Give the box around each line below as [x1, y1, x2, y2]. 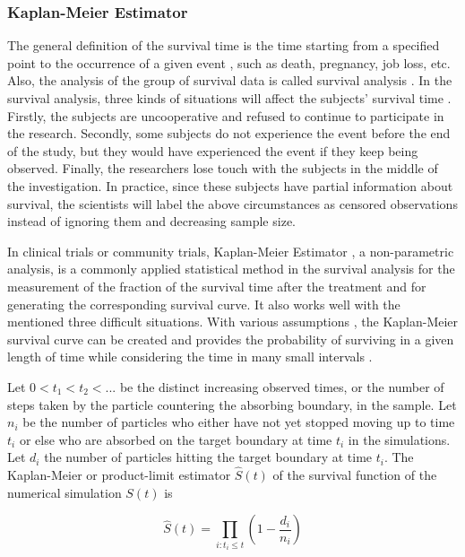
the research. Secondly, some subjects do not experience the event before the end [7, 124, 451, 143]
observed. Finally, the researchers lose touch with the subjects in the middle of [7, 159, 438, 178]
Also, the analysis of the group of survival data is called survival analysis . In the [7, 71, 452, 90]
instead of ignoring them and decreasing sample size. [7, 212, 296, 231]
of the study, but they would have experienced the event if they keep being [7, 141, 418, 160]
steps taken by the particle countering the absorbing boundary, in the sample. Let [7, 395, 457, 413]
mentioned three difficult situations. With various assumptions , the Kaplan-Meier [7, 312, 459, 331]
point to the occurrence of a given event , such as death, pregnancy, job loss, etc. [7, 53, 451, 72]
